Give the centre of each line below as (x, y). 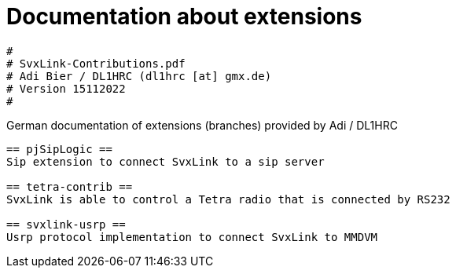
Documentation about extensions (184, 16)
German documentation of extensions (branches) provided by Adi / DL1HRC (202, 125)
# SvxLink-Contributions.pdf (96, 63)
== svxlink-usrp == (66, 224)
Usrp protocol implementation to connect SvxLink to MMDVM (192, 237)
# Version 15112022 (66, 88)
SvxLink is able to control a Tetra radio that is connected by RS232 (228, 199)
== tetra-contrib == (70, 186)
